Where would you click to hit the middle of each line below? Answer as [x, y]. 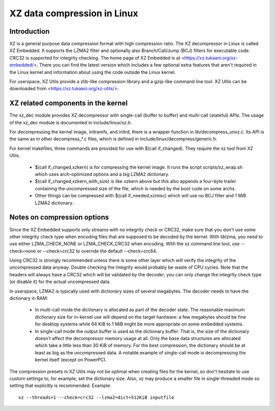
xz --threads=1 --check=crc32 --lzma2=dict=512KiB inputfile [96, 397]
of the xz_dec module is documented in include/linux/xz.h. [71, 122]
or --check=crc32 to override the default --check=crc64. [97, 251]
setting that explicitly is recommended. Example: [60, 386]
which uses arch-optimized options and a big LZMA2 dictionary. [102, 174]
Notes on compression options [59, 217]
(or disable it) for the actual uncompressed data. [60, 282]
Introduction [30, 31]
